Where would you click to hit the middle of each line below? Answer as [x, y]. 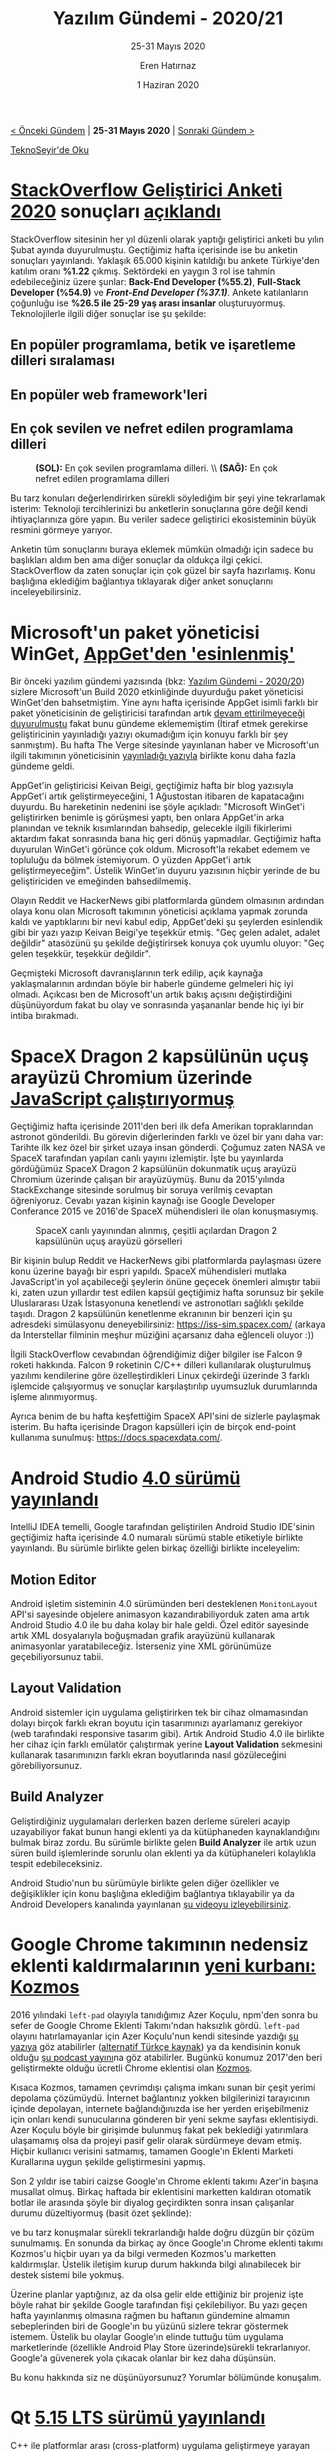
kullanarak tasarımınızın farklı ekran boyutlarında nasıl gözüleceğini [148, 1754]
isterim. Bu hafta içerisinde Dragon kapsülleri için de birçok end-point [153, 1427]
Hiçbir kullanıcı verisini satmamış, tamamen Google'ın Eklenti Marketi [152, 2151]
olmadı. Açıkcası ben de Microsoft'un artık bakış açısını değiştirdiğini [151, 994]
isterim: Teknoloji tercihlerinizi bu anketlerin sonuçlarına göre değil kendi [159, 509]
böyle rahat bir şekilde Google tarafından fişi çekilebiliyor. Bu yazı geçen [159, 2304]
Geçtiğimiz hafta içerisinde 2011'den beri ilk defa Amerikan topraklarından [162, 1126]
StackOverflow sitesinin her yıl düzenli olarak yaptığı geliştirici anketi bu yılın [167, 239]
